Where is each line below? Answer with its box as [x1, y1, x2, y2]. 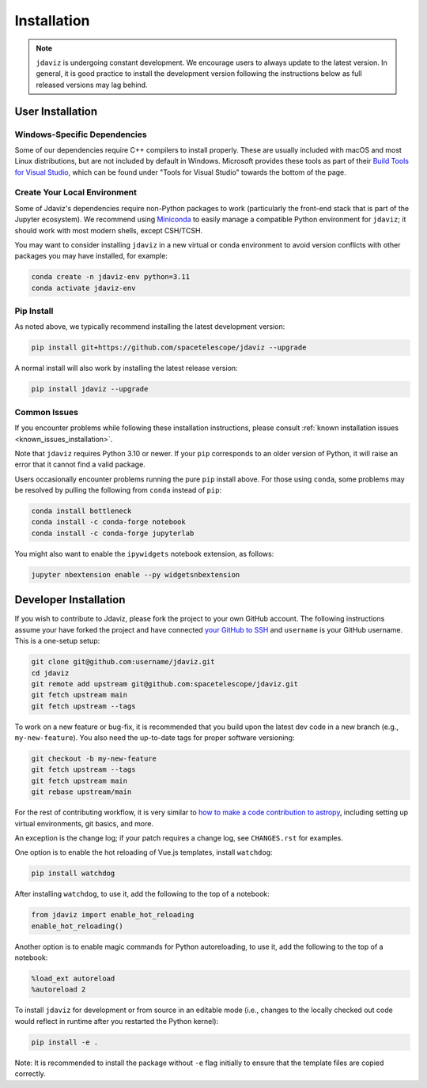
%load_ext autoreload [31, 974, 115, 984]
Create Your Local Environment [14, 187, 138, 198]
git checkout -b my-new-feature [31, 754, 157, 763]
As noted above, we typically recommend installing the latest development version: [14, 322, 285, 331]
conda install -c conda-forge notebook [31, 518, 186, 527]
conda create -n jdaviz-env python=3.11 [31, 273, 190, 281]
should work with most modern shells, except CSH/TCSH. [14, 225, 203, 235]
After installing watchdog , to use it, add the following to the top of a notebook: [14, 890, 270, 899]
